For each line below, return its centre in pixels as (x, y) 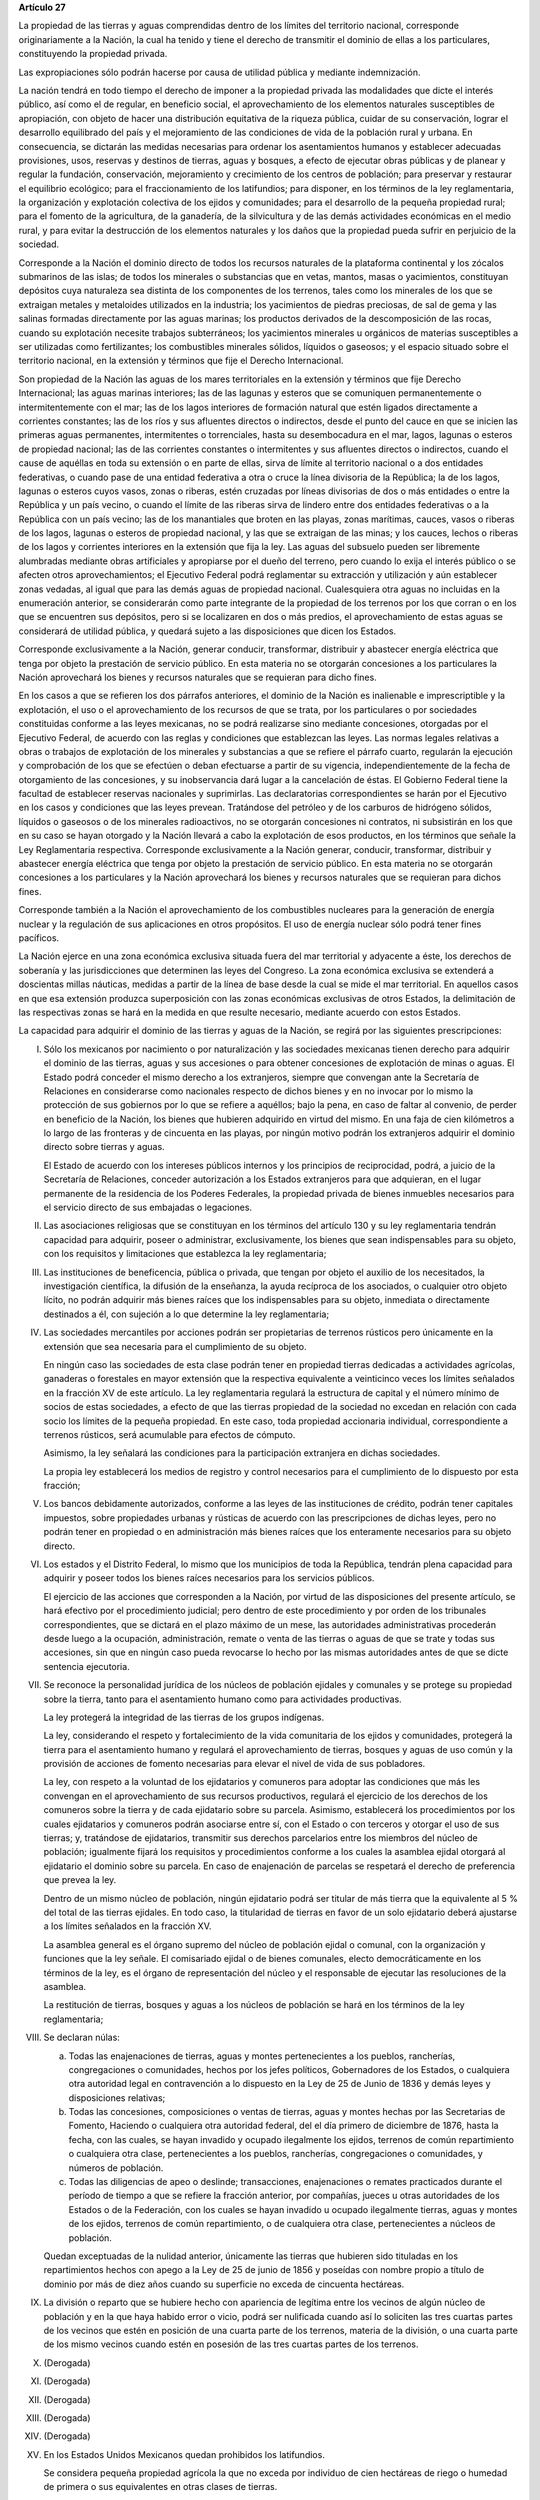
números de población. (116, 2167)
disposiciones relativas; (117, 2097)
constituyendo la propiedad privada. (93, 54)
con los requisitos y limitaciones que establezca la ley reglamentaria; (185, 1254)
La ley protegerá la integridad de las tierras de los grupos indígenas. (184, 1717)
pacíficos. (39, 938)
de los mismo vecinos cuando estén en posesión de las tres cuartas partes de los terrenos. (231, 2344)
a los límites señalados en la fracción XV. (127, 1926)
